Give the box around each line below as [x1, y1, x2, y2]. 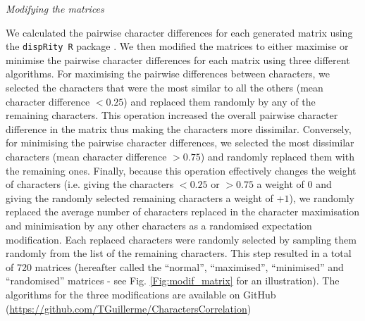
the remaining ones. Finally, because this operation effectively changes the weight [6, 163, 357, 177]
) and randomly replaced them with [200, 149, 354, 163]
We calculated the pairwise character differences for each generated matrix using [6, 25, 353, 39]
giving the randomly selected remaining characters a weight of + [6, 190, 285, 205]
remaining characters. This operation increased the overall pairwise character [6, 108, 338, 122]
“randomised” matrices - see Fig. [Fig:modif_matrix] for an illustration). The [6, 273, 340, 288]
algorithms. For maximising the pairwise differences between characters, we [6, 66, 330, 81]
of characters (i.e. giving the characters [6, 177, 174, 191]
